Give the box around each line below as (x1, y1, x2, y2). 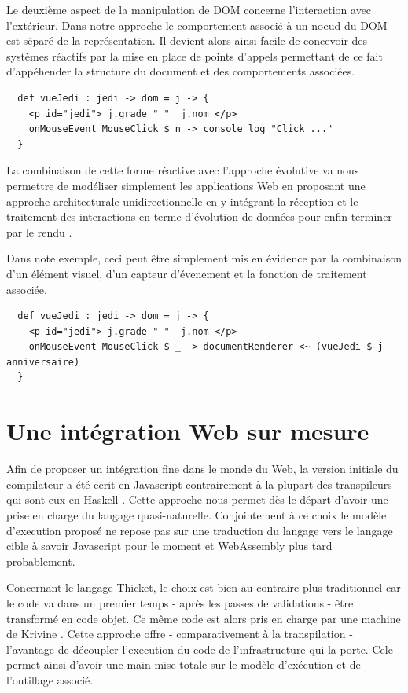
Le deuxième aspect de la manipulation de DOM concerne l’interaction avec (6, 2, 372, 17)
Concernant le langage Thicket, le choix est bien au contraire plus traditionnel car (6, 579, 401, 596)
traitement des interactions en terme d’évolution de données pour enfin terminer (6, 208, 392, 225)
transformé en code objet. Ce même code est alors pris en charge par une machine (6, 610, 401, 626)
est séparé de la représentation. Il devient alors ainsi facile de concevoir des (6, 32, 368, 49)
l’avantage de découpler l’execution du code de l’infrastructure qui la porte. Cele (6, 640, 393, 657)
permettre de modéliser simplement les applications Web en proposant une (6, 177, 366, 193)
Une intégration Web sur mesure (6, 415, 369, 447)
